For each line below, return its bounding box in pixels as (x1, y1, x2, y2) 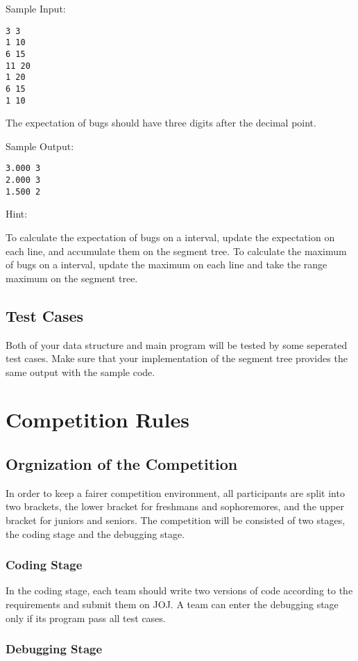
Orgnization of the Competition (6, 453, 238, 475)
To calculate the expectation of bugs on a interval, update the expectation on (6, 229, 335, 244)
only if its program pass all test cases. (6, 610, 166, 625)
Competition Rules (6, 405, 189, 434)
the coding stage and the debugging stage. (6, 526, 185, 541)
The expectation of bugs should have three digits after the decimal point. (6, 115, 316, 130)
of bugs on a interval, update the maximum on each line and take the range (6, 257, 327, 272)
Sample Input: (6, 1, 66, 15)
